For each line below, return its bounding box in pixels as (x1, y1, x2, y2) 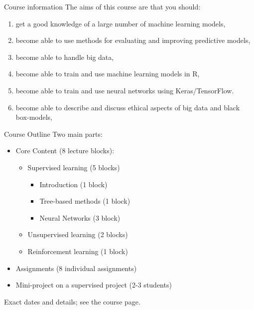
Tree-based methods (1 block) (39, 196, 130, 206)
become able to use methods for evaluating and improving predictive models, (15, 35, 251, 45)
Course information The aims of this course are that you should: (4, 1, 201, 11)
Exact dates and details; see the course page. (4, 296, 140, 307)
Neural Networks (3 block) (39, 212, 121, 223)
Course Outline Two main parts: (4, 128, 103, 139)
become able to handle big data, (15, 51, 114, 62)
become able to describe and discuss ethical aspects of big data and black (15, 102, 240, 112)
